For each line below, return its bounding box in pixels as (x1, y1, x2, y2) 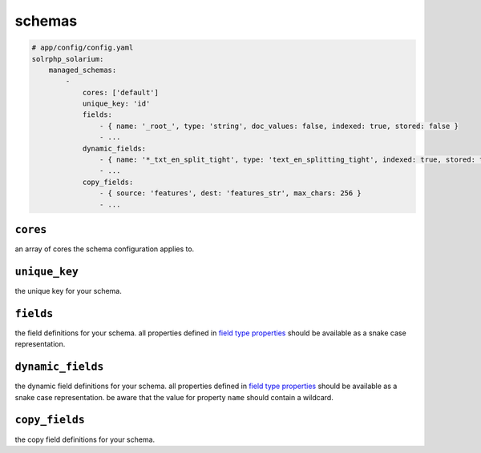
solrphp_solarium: (31, 54, 104, 63)
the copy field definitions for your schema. (14, 435, 156, 444)
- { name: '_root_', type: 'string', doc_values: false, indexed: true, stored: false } (99, 121, 459, 130)
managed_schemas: (48, 65, 117, 74)
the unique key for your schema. (14, 287, 122, 296)
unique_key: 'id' (82, 99, 151, 108)
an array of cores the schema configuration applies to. (14, 244, 195, 254)
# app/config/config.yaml (31, 43, 134, 52)
